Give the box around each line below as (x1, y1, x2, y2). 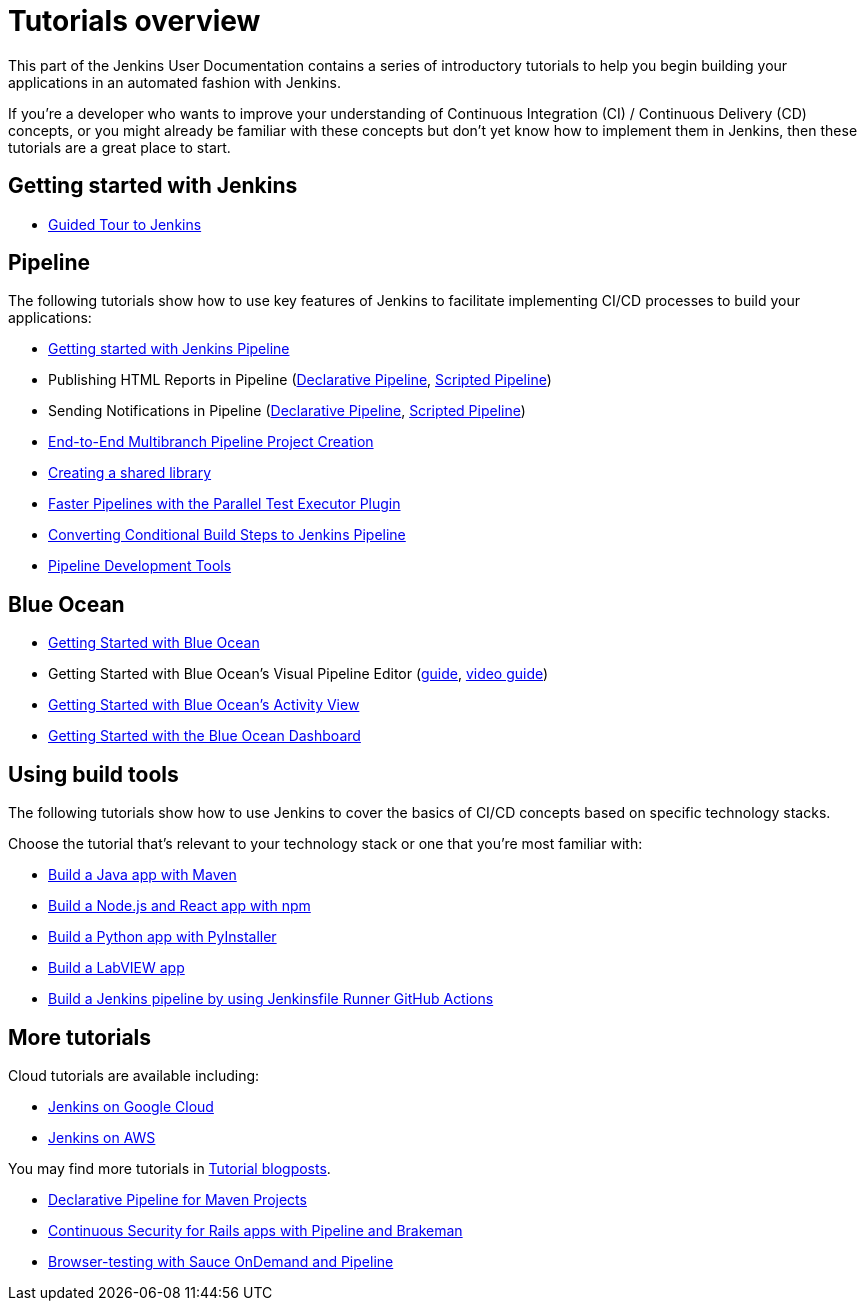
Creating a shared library (48, 464, 212, 482)
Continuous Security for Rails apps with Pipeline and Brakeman (48, 1221, 463, 1239)
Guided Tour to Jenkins (48, 215, 202, 233)
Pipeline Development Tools (48, 557, 232, 575)
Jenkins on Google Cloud (48, 1097, 214, 1115)
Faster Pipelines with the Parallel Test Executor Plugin (48, 495, 401, 513)
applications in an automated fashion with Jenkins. (8, 73, 341, 91)
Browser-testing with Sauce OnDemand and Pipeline (48, 1252, 394, 1270)
